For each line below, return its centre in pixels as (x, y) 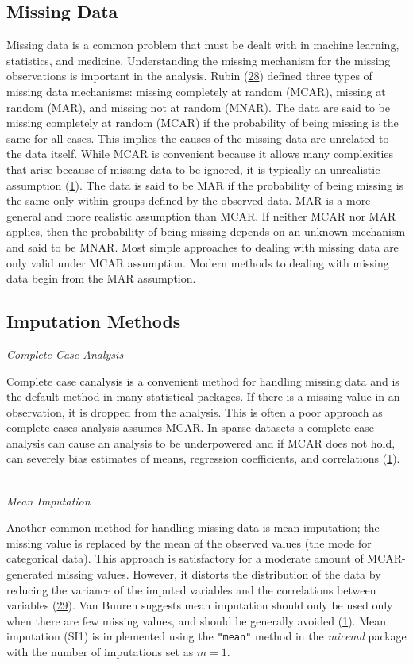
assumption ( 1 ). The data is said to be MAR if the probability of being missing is (205, 185)
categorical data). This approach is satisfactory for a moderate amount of (185, 558)
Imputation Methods (94, 321)
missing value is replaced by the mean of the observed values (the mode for (189, 542)
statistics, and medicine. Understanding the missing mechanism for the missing (199, 60)
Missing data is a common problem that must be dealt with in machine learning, (203, 45)
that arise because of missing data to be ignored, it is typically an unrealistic (193, 169)
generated (30, 574)
